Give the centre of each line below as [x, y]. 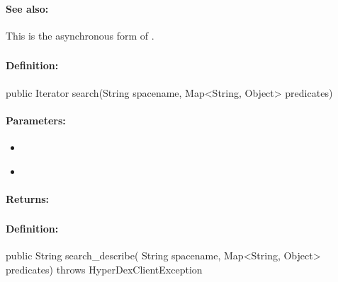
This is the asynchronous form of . [80, 35]
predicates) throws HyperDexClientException [104, 269]
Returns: [28, 198]
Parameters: [36, 120]
